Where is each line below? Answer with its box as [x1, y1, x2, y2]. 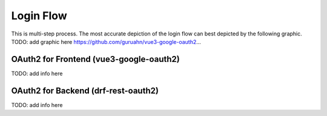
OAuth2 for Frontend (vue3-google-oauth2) [11, 54, 180, 64]
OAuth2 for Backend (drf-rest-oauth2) [11, 85, 159, 96]
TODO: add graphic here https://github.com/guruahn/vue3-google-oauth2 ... [11, 38, 201, 45]
